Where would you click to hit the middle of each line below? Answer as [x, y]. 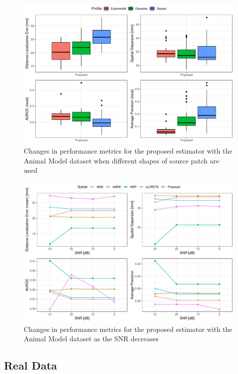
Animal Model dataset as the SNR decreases [91, 339]
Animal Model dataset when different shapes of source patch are [121, 160]
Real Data [31, 365]
